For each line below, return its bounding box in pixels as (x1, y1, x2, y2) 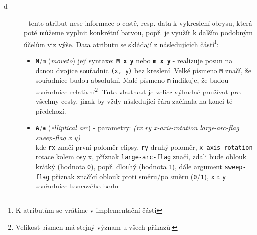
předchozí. (35, 105, 66, 116)
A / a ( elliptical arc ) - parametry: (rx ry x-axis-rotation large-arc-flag (35, 122, 239, 133)
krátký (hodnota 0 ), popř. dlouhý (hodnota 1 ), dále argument (35, 161, 222, 171)
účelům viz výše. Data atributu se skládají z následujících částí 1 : (24, 37, 219, 49)
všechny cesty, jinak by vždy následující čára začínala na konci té (35, 96, 233, 106)
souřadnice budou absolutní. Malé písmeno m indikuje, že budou (35, 75, 229, 85)
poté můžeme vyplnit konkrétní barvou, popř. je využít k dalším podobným (24, 27, 253, 38)
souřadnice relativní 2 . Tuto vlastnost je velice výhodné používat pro (35, 85, 241, 96)
